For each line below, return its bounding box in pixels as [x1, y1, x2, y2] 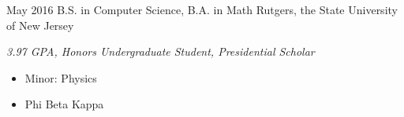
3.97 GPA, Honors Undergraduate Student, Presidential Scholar [6, 43, 315, 60]
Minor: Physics [24, 69, 97, 86]
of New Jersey [6, 16, 74, 33]
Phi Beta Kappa [24, 96, 104, 112]
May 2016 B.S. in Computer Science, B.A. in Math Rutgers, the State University [6, 2, 398, 17]
